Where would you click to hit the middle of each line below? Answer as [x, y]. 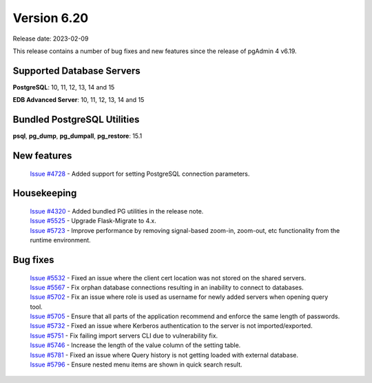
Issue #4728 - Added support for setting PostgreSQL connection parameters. [140, 174]
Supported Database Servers [76, 71]
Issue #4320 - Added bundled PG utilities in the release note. [117, 211]
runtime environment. [60, 240]
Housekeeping [45, 193]
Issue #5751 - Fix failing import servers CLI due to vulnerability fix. [124, 335]
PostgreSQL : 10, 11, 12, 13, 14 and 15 [64, 87]
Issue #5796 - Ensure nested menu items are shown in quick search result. [136, 364]
